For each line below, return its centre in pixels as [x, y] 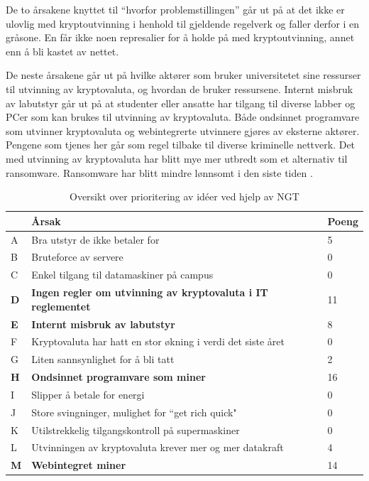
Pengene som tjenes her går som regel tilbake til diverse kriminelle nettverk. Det [181, 145]
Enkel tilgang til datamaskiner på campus [122, 275]
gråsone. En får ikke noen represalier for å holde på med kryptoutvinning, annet [180, 37]
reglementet [61, 306]
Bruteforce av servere [77, 257]
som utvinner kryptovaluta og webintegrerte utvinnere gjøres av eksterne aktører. [183, 130]
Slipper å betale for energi [88, 394]
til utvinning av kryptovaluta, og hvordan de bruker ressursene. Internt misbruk [180, 88]
